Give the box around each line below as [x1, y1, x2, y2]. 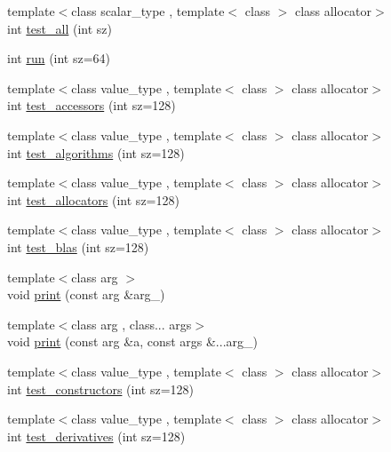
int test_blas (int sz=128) [7, 237, 149, 256]
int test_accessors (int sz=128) [7, 96, 176, 115]
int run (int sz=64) [7, 49, 111, 67]
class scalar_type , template [71, 2, 225, 20]
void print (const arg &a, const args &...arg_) [7, 332, 258, 351]
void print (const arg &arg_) [7, 285, 165, 304]
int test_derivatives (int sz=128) [7, 426, 186, 445]
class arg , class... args [71, 314, 192, 333]
